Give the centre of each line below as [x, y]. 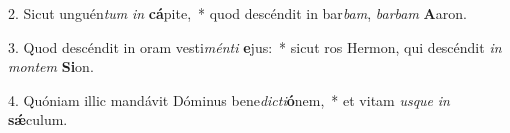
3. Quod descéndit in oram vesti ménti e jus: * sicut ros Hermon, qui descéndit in [255, 46]
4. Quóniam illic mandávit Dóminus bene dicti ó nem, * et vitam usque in [229, 99]
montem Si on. [51, 66]
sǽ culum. [38, 119]
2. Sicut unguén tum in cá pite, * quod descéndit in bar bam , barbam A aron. [237, 13]
